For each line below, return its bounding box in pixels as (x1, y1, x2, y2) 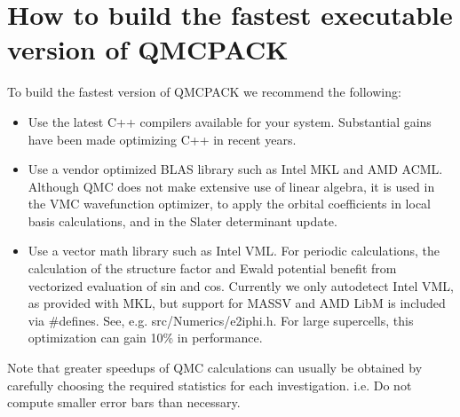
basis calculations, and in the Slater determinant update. (28, 211, 337, 230)
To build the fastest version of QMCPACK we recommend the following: (7, 83, 401, 101)
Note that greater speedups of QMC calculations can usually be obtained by (7, 358, 423, 377)
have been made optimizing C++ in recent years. (28, 130, 297, 148)
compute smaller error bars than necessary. (7, 393, 241, 412)
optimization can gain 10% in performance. (28, 328, 263, 347)
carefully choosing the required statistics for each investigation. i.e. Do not (7, 375, 412, 394)
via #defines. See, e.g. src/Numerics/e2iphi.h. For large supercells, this (28, 311, 414, 329)
